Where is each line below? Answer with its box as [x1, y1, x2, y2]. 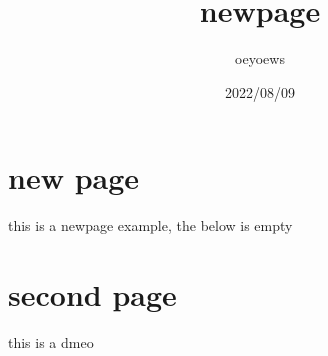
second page [8, 274, 177, 315]
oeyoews [235, 48, 285, 69]
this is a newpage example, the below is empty [8, 215, 293, 236]
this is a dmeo [8, 331, 94, 352]
